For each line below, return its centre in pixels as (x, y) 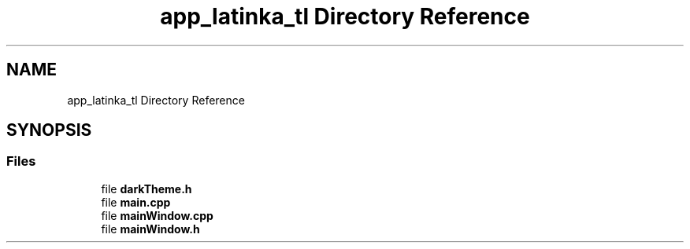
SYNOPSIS (49, 130)
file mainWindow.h (150, 229)
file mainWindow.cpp (157, 215)
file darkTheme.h (147, 189)
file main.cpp (136, 202)
